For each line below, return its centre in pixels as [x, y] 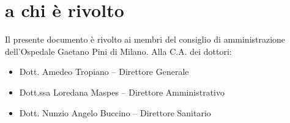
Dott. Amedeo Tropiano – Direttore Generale [104, 72]
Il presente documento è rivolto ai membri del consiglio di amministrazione [145, 39]
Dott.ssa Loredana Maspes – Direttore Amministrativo [122, 92]
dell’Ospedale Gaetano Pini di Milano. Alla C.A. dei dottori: [118, 51]
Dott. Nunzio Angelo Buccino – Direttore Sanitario [115, 112]
